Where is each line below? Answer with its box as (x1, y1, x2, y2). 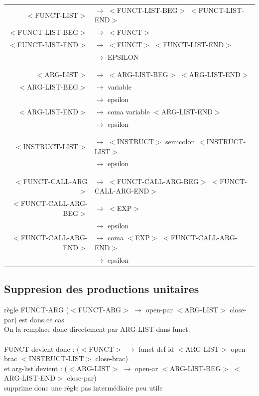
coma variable (108, 106, 150, 116)
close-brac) (95, 353, 129, 364)
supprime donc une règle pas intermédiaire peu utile (4, 382, 163, 393)
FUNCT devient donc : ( (4, 343, 80, 354)
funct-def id (138, 343, 174, 354)
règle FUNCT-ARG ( (4, 304, 69, 315)
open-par (145, 304, 173, 315)
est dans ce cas (19, 314, 64, 324)
